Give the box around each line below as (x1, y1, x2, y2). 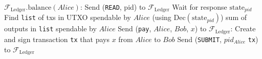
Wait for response (172, 2, 227, 12)
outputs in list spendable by (4, 23, 97, 34)
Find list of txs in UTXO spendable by (4, 12, 131, 23)
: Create (230, 23, 256, 34)
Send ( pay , (118, 23, 151, 34)
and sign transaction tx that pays (4, 33, 110, 44)
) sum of (220, 12, 247, 23)
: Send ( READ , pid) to (80, 2, 146, 12)
